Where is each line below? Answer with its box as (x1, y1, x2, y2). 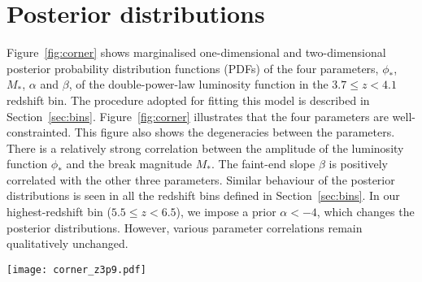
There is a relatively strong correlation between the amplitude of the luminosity (7, 139, 404, 156)
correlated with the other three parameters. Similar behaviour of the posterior (7, 171, 395, 188)
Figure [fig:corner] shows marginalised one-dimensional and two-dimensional (7, 44, 386, 61)
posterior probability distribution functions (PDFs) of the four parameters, (7, 59, 379, 76)
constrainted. (7, 124, 72, 141)
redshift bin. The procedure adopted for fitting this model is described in (7, 91, 370, 108)
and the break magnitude (66, 155, 193, 172)
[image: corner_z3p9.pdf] (7, 263, 146, 275)
